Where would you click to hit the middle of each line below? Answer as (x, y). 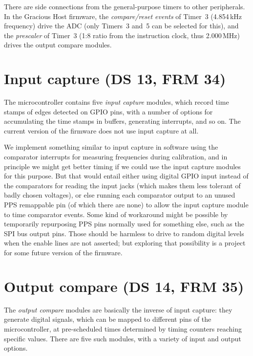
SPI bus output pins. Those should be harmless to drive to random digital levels (124, 233)
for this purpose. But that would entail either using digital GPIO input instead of (126, 176)
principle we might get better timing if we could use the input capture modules (122, 166)
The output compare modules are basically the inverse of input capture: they (118, 309)
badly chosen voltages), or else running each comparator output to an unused (120, 195)
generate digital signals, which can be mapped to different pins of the (108, 319)
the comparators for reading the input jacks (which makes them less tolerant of (122, 185)
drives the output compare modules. (58, 45)
